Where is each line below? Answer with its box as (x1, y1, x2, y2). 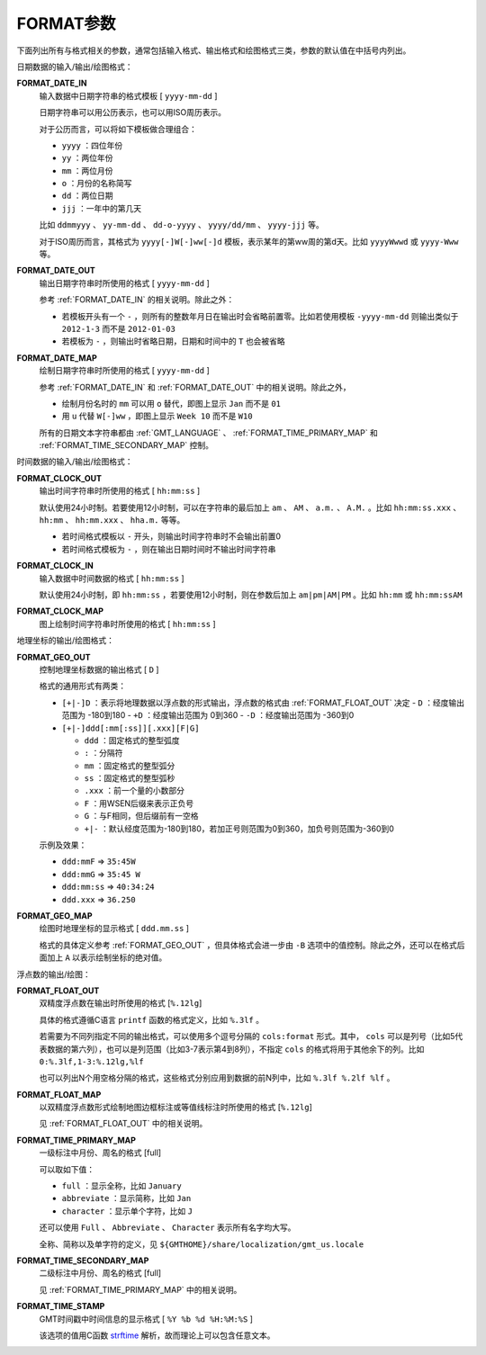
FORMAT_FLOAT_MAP (16, 1089, 102, 1099)
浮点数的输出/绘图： (16, 968, 92, 980)
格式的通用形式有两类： (39, 680, 126, 692)
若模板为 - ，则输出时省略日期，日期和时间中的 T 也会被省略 (61, 336, 285, 346)
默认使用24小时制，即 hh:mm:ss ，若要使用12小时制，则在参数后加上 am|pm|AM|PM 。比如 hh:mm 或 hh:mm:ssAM (39, 589, 463, 600)
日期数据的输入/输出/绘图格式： (16, 61, 134, 72)
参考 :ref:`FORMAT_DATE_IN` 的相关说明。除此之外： (39, 294, 235, 305)
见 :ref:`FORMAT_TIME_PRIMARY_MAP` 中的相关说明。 (39, 1284, 242, 1295)
